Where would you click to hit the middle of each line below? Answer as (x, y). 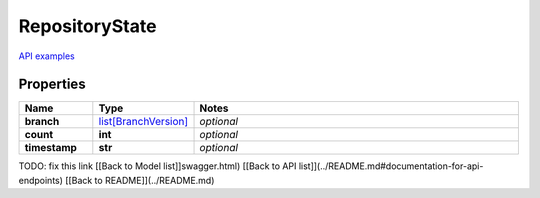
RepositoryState (87, 26)
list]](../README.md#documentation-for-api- (391, 166)
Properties (52, 84)
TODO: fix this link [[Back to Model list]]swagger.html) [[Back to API (157, 166)
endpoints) (41, 180)
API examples (46, 56)
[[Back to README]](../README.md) (140, 180)
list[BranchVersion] (143, 122)
